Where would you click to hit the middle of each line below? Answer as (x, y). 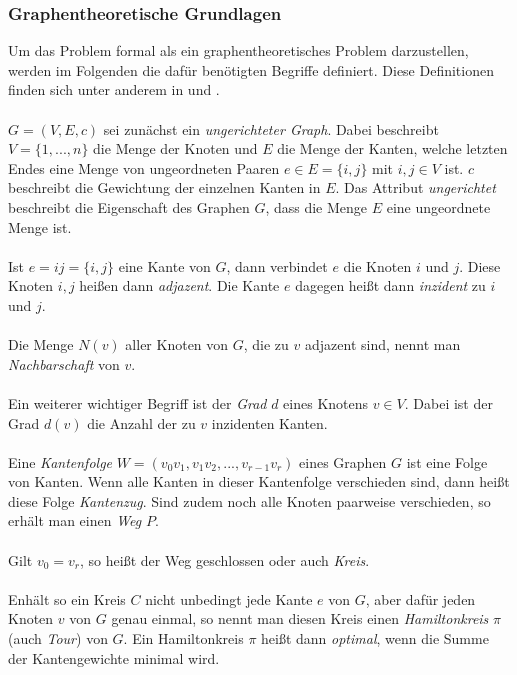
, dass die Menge (316, 206)
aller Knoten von (177, 344)
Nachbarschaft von (64, 363)
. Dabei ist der (448, 402)
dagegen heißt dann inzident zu (390, 285)
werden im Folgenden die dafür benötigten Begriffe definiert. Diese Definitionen (251, 69)
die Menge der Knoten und (175, 148)
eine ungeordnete (438, 206)
